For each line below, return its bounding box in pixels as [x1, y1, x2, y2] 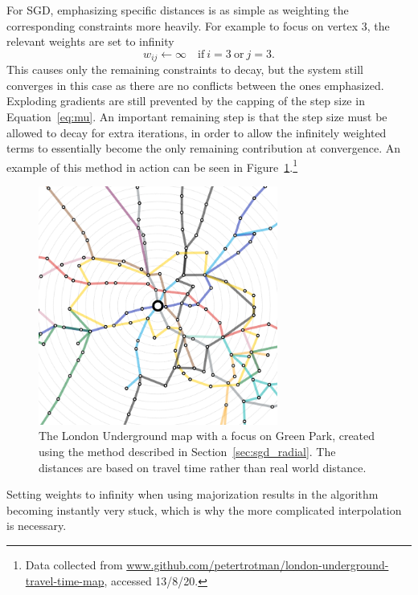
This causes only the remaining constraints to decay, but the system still [6, 61, 363, 78]
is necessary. [6, 517, 67, 534]
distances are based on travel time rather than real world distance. [39, 458, 367, 475]
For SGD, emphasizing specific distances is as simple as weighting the [6, 2, 349, 18]
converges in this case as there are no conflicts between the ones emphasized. [6, 76, 384, 93]
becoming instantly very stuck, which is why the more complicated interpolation [6, 501, 402, 518]
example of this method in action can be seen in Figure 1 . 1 [6, 156, 298, 175]
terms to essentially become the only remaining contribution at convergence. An [6, 140, 400, 157]
